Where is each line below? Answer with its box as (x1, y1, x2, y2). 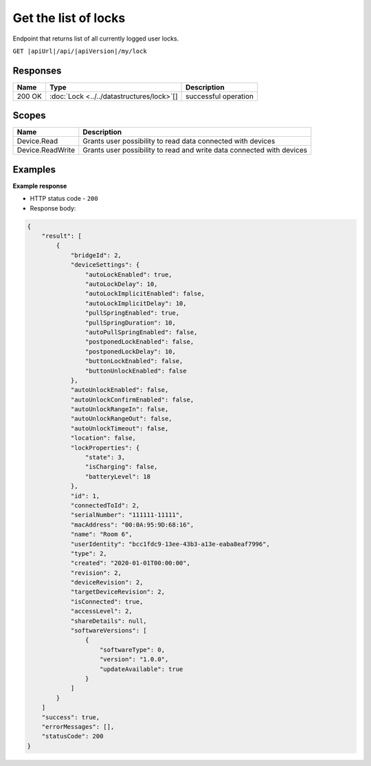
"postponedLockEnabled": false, (85, 338, 194, 346)
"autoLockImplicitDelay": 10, (85, 299, 187, 307)
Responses (12, 65, 62, 76)
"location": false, (70, 434, 137, 442)
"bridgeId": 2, (70, 251, 122, 259)
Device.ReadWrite (16, 145, 76, 155)
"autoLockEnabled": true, (85, 270, 172, 278)
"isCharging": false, (85, 463, 158, 471)
